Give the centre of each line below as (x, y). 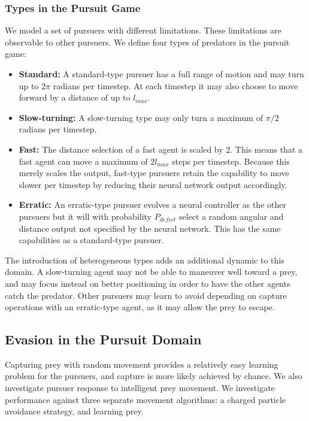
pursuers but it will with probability (85, 216)
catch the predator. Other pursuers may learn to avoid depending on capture (146, 295)
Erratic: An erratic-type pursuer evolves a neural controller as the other (152, 205)
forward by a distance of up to (75, 97)
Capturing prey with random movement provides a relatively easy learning (142, 364)
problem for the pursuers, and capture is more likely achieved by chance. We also (154, 376)
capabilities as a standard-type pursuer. (91, 240)
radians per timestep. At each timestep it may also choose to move (175, 85)
